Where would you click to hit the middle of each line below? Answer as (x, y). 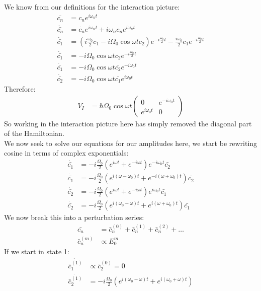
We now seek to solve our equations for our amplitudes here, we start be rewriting (131, 143)
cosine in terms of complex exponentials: (66, 153)
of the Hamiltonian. (34, 133)
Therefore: (20, 89)
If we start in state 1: (37, 251)
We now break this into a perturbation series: (74, 217)
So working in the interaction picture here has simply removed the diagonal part (128, 123)
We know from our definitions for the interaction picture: (92, 7)
